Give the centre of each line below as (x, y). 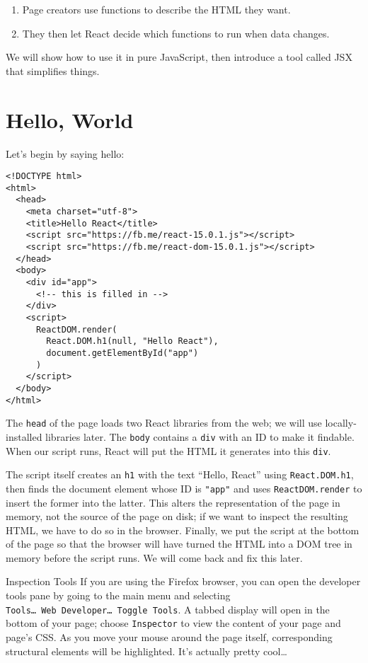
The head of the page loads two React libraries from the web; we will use (164, 423)
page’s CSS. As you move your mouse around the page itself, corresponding (169, 636)
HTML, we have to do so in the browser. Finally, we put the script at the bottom (183, 530)
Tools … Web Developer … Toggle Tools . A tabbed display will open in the (168, 609)
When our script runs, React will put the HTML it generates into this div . (168, 450)
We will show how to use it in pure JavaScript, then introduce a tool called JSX (179, 57)
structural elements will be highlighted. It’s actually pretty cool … (146, 651)
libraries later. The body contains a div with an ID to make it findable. (200, 436)
